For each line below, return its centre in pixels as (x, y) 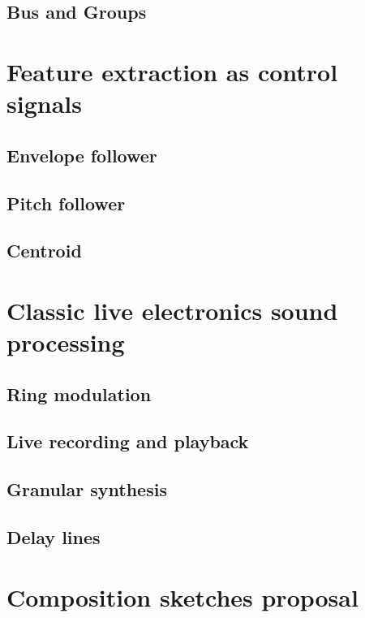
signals (44, 104)
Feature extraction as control (172, 71)
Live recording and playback (128, 441)
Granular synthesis (87, 489)
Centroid (44, 251)
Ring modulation (79, 393)
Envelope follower (82, 155)
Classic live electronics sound (172, 310)
